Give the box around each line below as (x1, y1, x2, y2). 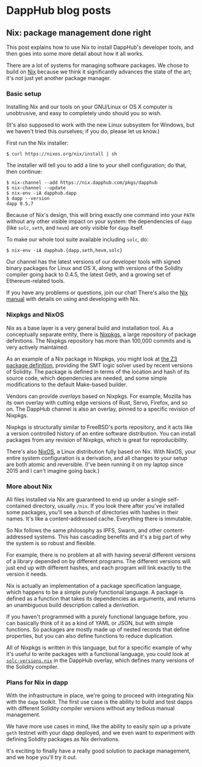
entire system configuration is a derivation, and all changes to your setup (6, 454, 188, 461)
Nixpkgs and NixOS (6, 311, 65, 319)
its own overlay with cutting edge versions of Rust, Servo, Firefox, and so (6, 399, 188, 406)
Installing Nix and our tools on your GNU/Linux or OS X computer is (6, 103, 173, 110)
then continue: (6, 168, 42, 175)
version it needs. (6, 570, 48, 578)
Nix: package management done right (6, 28, 151, 38)
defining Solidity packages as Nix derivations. (6, 736, 120, 743)
